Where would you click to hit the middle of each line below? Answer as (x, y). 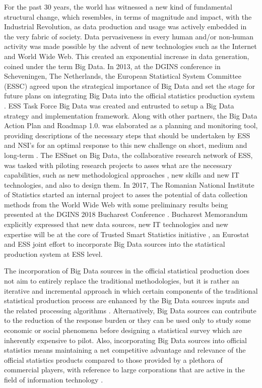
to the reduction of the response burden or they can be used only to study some (127, 320)
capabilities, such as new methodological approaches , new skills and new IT (122, 175)
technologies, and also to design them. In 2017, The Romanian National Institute (129, 184)
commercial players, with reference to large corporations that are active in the (124, 370)
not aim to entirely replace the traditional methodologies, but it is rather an (122, 281)
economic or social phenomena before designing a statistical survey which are (123, 330)
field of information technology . (54, 379)
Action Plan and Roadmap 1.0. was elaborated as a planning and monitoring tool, (131, 125)
